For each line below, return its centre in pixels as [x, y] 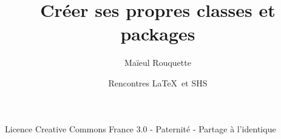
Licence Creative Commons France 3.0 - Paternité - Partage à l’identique [140, 128]
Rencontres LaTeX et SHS [158, 82]
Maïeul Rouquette [158, 63]
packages [158, 34]
